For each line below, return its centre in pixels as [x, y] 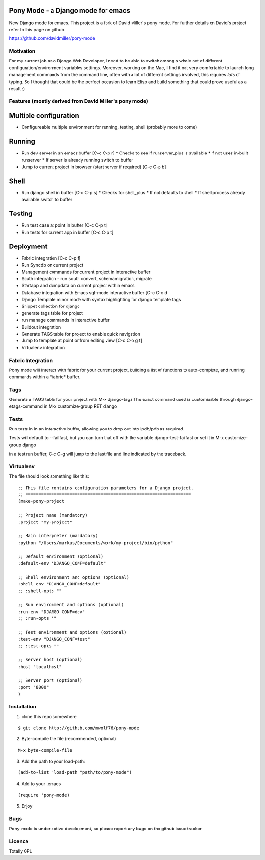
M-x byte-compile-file [45, 750]
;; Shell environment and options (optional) [74, 577]
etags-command [26, 406]
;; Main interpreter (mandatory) [58, 536]
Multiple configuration [44, 116]
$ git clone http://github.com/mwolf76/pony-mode [79, 728]
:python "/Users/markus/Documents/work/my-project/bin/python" [95, 543]
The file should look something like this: [49, 476]
